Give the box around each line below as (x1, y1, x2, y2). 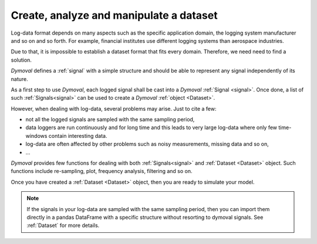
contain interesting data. (48, 132, 107, 139)
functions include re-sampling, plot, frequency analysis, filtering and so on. (11, 168, 193, 175)
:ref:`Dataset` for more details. (26, 222, 100, 229)
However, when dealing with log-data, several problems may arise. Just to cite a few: (11, 105, 217, 112)
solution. (11, 56, 32, 63)
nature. (11, 75, 29, 82)
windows (25, 132, 48, 139)
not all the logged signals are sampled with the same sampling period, (25, 116, 195, 123)
